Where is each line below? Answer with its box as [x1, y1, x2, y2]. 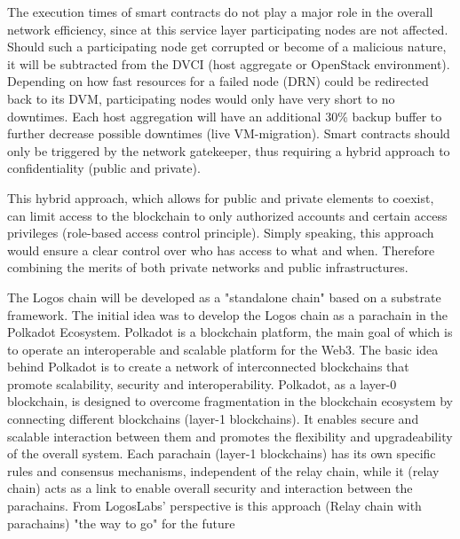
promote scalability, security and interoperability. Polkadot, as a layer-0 [7, 374, 397, 393]
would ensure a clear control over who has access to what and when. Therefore [7, 240, 435, 259]
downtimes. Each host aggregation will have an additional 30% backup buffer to [7, 106, 442, 125]
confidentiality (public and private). [7, 159, 201, 177]
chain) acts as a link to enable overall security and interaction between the [7, 479, 413, 497]
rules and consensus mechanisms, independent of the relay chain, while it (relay [7, 461, 440, 480]
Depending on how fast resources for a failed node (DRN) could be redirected [7, 72, 429, 90]
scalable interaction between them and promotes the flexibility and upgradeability [7, 426, 453, 445]
